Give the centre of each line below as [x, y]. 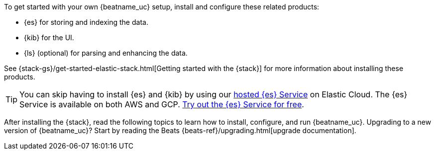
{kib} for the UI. [49, 38]
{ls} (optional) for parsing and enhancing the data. [106, 53]
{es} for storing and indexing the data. [86, 22]
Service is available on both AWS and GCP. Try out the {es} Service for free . [162, 104]
